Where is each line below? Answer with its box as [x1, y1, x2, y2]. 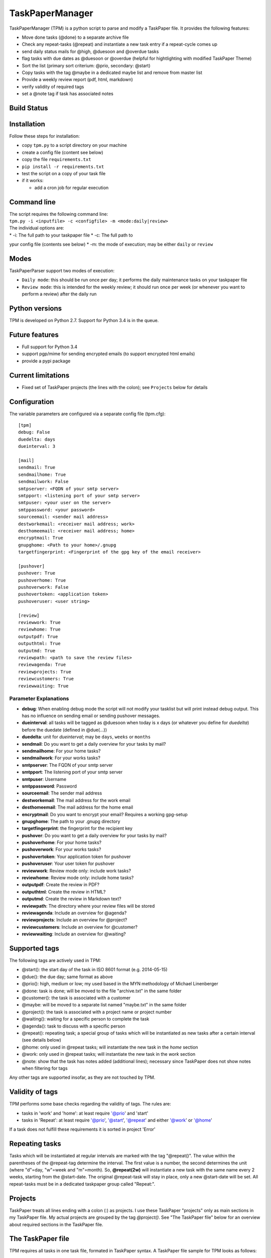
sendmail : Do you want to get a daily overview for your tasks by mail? [22, 741, 166, 747]
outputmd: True [18, 648, 56, 654]
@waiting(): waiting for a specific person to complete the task [22, 1016, 150, 1022]
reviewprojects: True [18, 669, 71, 674]
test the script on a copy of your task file [22, 170, 106, 176]
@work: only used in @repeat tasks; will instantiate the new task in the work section [22, 1051, 196, 1057]
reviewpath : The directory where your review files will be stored [22, 903, 155, 909]
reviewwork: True [18, 619, 61, 625]
